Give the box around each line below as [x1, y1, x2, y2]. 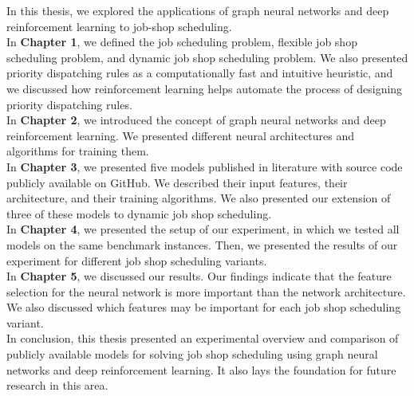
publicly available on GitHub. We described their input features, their [6, 174, 348, 190]
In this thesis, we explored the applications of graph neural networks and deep [6, 2, 389, 18]
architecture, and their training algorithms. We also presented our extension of [6, 190, 391, 206]
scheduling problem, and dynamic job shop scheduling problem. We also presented [6, 49, 408, 65]
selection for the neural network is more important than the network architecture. [6, 283, 406, 300]
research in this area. [6, 377, 108, 394]
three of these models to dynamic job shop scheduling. [6, 205, 272, 222]
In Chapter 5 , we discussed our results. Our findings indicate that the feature [6, 268, 392, 284]
